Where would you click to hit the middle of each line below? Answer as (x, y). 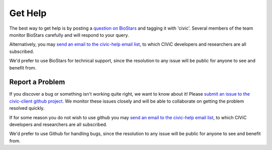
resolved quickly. (27, 108)
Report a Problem (37, 82)
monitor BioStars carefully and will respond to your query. (69, 35)
